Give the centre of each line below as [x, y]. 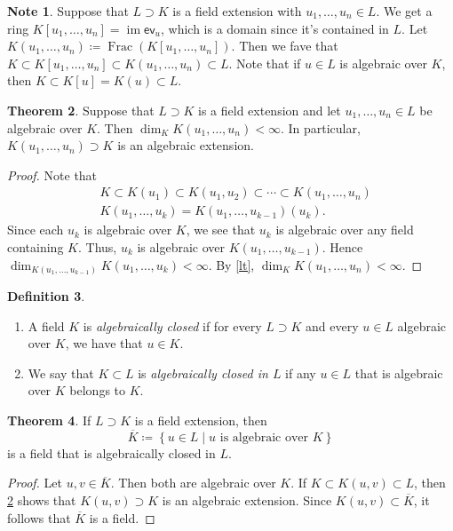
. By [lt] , [231, 264]
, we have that [104, 343]
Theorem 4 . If [49, 420]
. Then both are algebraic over [193, 483]
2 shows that [42, 500]
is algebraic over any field [345, 230]
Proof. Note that [52, 174]
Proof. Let [35, 483]
